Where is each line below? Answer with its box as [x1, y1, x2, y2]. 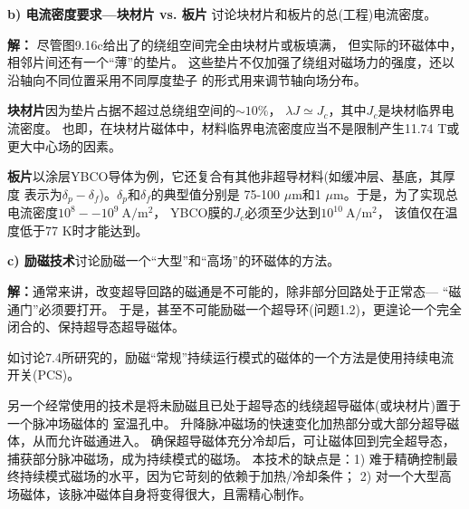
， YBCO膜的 [153, 203, 234, 222]
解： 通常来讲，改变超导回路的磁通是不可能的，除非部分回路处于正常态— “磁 [7, 281, 462, 300]
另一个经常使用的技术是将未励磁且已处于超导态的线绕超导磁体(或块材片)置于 [7, 395, 461, 414]
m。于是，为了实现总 [332, 184, 458, 203]
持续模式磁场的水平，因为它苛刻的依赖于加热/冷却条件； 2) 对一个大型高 [19, 466, 452, 485]
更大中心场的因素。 [7, 136, 121, 155]
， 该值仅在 [377, 203, 445, 222]
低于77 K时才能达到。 [19, 220, 148, 239]
